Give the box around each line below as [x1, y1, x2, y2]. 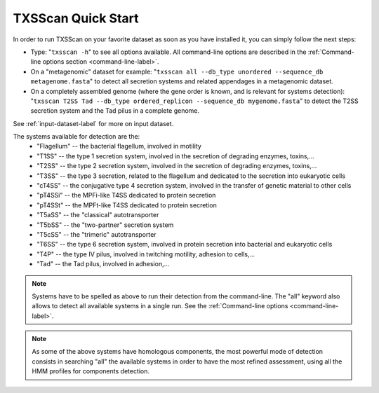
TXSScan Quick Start [13, 11, 140, 26]
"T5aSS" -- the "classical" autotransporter [36, 211, 159, 219]
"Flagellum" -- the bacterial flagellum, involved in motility [36, 142, 201, 151]
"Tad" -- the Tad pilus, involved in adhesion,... [36, 260, 170, 268]
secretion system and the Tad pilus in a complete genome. [30, 106, 200, 115]
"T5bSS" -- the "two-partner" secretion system [36, 221, 174, 229]
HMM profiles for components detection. [32, 367, 150, 375]
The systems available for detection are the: [13, 132, 140, 141]
